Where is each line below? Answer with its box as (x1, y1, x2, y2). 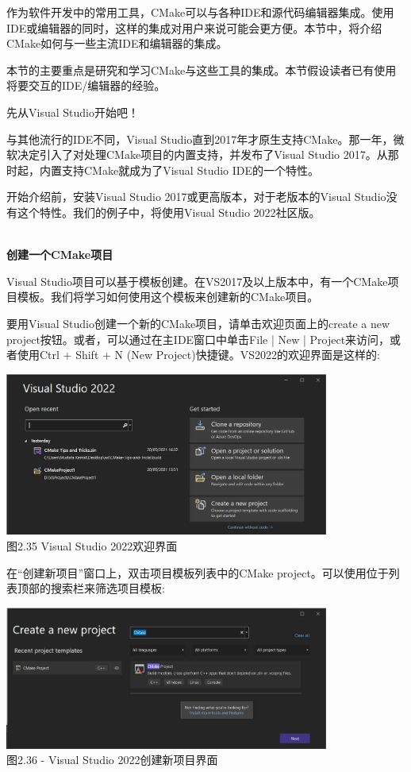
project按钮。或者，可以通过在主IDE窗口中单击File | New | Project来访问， (6, 330, 390, 347)
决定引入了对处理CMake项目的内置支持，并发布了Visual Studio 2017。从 (17, 146, 388, 163)
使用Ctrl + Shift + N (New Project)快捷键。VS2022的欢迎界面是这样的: (17, 346, 380, 363)
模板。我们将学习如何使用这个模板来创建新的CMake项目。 (17, 288, 319, 305)
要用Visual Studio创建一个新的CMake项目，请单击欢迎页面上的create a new (6, 315, 390, 331)
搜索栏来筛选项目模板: (50, 580, 165, 596)
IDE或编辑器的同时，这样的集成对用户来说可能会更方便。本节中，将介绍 (6, 19, 382, 36)
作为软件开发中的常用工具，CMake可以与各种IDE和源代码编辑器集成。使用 (6, 4, 394, 20)
